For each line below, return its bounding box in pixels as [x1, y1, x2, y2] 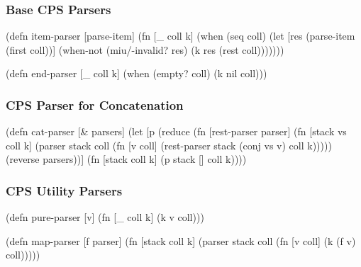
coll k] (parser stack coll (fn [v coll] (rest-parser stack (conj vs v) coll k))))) [6, 137, 332, 152]
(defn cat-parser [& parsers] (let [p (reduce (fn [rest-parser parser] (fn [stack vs [6, 124, 347, 139]
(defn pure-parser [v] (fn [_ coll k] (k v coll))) [6, 210, 204, 225]
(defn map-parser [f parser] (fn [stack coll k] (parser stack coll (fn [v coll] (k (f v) [6, 233, 356, 248]
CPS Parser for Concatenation [6, 96, 184, 113]
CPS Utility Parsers [6, 181, 123, 199]
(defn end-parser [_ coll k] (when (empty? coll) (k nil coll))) [6, 66, 267, 81]
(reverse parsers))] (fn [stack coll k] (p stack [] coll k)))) [6, 152, 247, 166]
